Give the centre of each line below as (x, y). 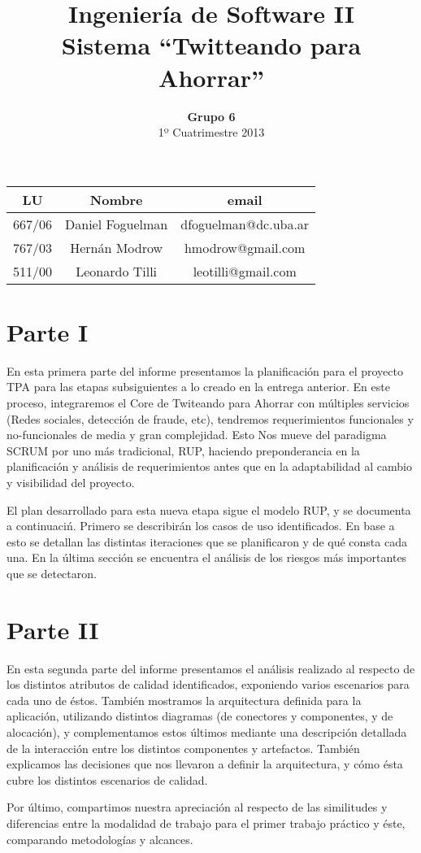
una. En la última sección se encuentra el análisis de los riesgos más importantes (207, 557)
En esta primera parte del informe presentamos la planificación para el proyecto (205, 370)
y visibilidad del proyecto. (71, 482)
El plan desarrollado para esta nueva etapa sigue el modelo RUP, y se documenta (209, 509)
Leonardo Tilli (117, 271)
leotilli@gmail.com (245, 271)
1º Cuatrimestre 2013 (211, 132)
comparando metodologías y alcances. (100, 839)
